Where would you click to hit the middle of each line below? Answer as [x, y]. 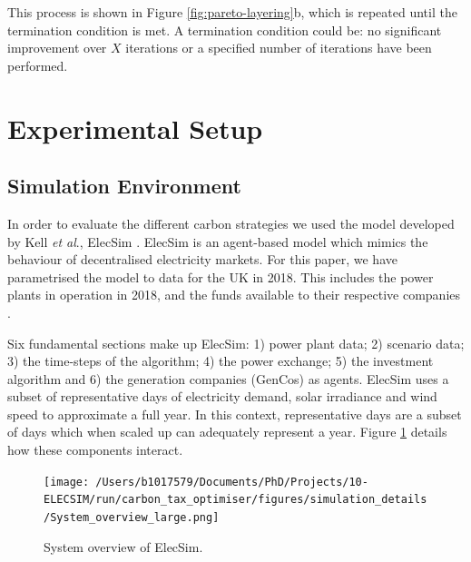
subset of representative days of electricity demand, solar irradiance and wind [222, 396]
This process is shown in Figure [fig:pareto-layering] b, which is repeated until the [232, 12]
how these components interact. [95, 450]
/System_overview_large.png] [132, 517]
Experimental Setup [135, 128]
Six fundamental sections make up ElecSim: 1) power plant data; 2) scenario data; [236, 343]
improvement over [57, 48]
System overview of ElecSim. [123, 546]
